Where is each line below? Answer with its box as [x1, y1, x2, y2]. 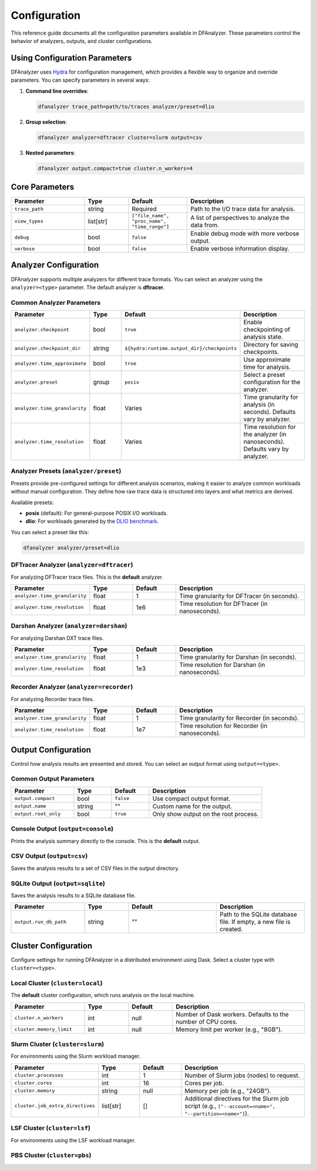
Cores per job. [184, 1079, 224, 1087]
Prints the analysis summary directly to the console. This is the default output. [11, 837, 201, 844]
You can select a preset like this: [11, 528, 89, 535]
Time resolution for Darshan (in [179, 661, 265, 669]
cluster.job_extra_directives [14, 1103, 95, 1109]
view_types [14, 218, 44, 225]
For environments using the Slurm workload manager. [11, 1053, 141, 1060]
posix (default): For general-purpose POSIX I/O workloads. [25, 509, 168, 517]
